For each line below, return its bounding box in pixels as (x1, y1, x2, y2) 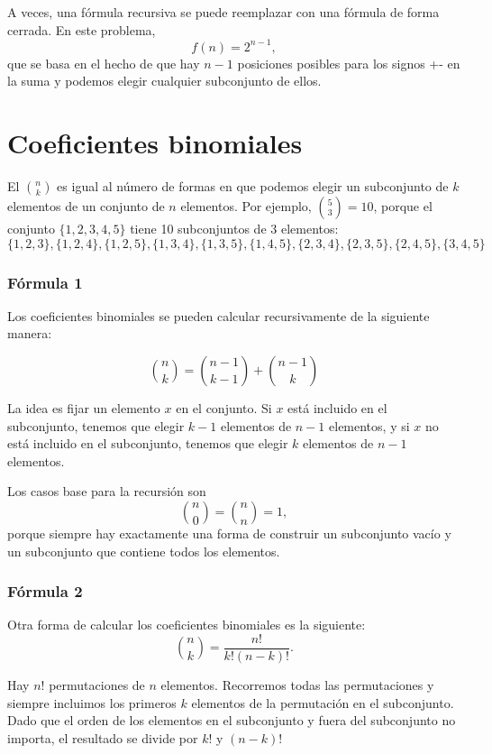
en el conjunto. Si (176, 399, 272, 417)
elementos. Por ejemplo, (180, 197, 312, 215)
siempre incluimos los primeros (7, 693, 177, 712)
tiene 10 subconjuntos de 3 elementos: (130, 219, 339, 237)
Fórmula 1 (7, 271, 83, 293)
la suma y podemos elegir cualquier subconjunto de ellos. (7, 71, 322, 90)
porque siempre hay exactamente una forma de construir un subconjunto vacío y (7, 523, 451, 542)
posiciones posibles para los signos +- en (237, 53, 460, 72)
